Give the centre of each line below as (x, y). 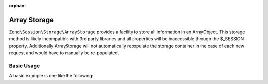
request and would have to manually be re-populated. (64, 53)
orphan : (18, 6)
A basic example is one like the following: (51, 76)
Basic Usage (25, 66)
